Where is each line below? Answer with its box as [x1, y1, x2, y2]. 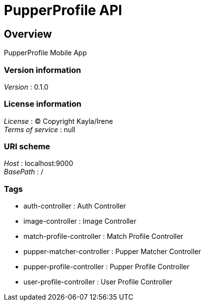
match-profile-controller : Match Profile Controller [23, 232, 184, 241]
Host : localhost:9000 [4, 159, 73, 168]
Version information [4, 65, 81, 75]
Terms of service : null [4, 125, 76, 134]
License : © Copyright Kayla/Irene [4, 117, 113, 125]
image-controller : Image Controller [23, 217, 137, 226]
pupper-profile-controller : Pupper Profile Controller [23, 262, 189, 271]
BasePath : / [4, 167, 43, 176]
